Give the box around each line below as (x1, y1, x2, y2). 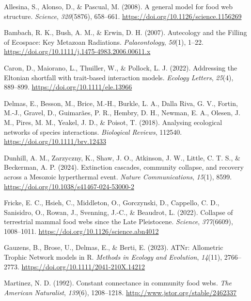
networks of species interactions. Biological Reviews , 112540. (4, 126, 182, 137)
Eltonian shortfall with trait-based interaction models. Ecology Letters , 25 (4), (4, 72, 234, 82)
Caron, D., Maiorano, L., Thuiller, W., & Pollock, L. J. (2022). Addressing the (4, 62, 237, 72)
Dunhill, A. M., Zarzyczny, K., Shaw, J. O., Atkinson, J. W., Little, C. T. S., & (4, 152, 240, 162)
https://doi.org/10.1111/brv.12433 (4, 136, 106, 146)
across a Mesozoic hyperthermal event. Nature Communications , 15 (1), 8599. (4, 171, 232, 181)
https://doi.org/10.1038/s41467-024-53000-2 (4, 181, 134, 191)
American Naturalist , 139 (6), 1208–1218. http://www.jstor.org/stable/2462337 (4, 287, 237, 297)
